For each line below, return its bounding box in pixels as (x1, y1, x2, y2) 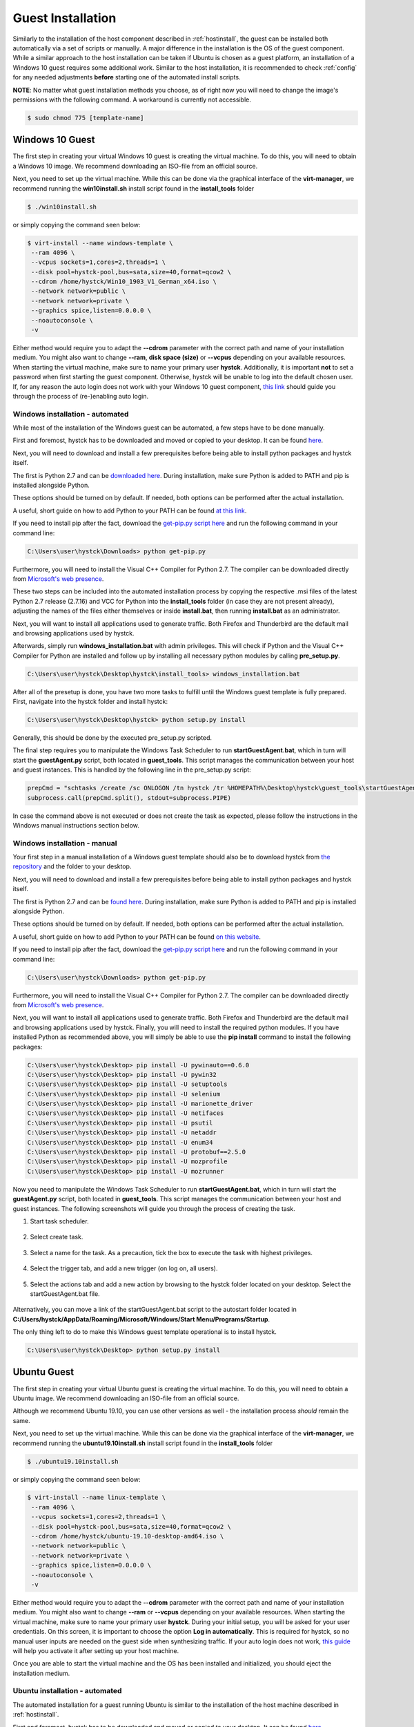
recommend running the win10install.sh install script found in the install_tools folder (12, 184, 255, 193)
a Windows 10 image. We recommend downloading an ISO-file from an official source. (12, 162, 258, 170)
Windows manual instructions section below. (12, 821, 139, 829)
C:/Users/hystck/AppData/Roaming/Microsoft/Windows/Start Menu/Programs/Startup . (12, 1315, 270, 1323)
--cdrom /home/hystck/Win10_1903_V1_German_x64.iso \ (31, 278, 217, 286)
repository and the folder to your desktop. (12, 862, 132, 870)
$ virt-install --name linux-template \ (27, 1494, 166, 1502)
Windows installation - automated (12, 409, 129, 419)
